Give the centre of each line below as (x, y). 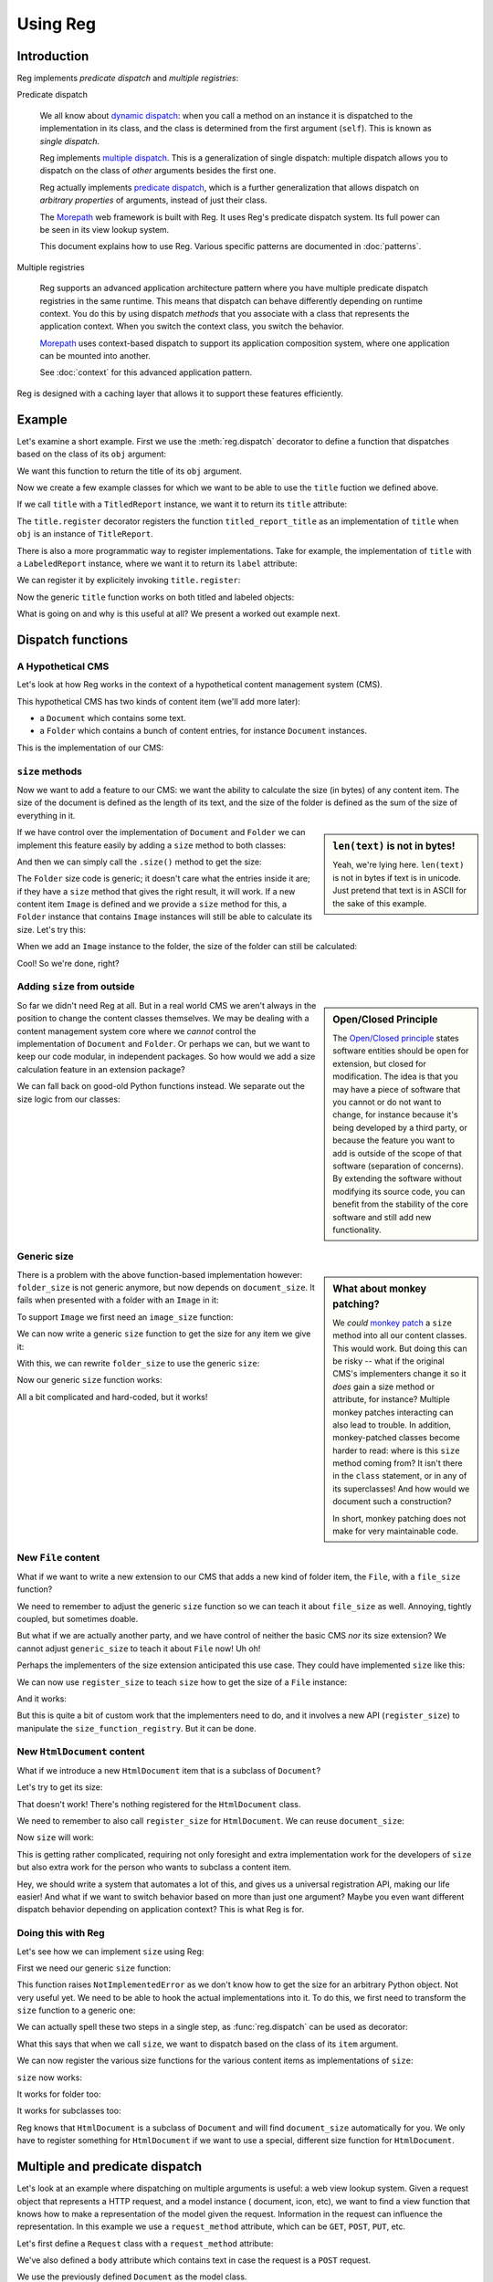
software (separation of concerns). (399, 1166)
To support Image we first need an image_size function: (125, 1317)
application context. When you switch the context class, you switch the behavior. (192, 326)
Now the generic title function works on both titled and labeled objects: (156, 597)
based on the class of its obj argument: (92, 454)
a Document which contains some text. (113, 718)
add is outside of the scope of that (397, 1153)
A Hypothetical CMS (63, 666)
